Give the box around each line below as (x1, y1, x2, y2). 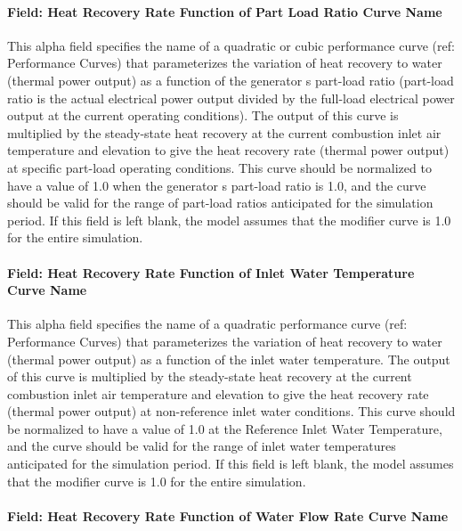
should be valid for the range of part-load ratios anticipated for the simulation (7, 193, 434, 212)
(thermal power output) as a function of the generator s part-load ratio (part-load (7, 70, 454, 89)
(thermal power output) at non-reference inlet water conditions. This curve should (7, 402, 456, 421)
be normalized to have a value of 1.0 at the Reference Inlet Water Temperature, (7, 419, 442, 437)
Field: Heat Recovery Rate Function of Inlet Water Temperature (7, 263, 415, 282)
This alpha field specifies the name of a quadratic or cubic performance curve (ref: (7, 36, 455, 54)
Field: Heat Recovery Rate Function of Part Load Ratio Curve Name (7, 2, 442, 20)
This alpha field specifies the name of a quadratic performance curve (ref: (7, 315, 408, 333)
